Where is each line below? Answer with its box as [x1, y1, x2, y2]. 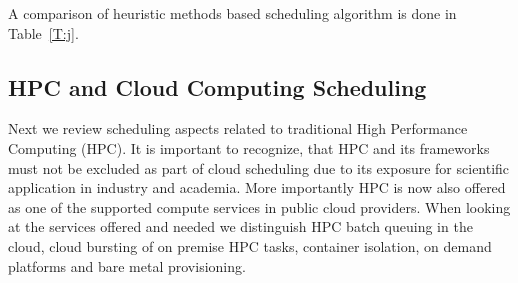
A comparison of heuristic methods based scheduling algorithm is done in [8, 3, 457, 23]
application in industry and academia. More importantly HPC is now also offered [8, 177, 506, 198]
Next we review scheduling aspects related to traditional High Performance [8, 118, 468, 139]
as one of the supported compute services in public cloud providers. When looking [8, 196, 511, 217]
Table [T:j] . [8, 22, 79, 43]
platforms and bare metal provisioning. [8, 255, 246, 276]
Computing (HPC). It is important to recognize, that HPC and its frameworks [8, 137, 490, 158]
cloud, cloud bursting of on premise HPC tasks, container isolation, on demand [8, 235, 492, 256]
